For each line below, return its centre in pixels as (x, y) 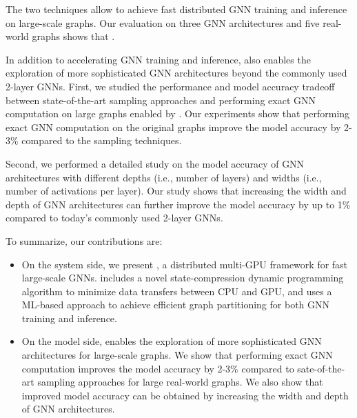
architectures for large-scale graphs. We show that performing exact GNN (177, 355)
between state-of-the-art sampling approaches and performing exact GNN (161, 100)
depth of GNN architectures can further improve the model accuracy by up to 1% (178, 204)
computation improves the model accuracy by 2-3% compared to (158, 368)
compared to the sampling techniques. (102, 140)
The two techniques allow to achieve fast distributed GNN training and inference (176, 9)
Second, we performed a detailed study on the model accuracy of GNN (155, 163)
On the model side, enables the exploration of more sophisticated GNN (172, 341)
